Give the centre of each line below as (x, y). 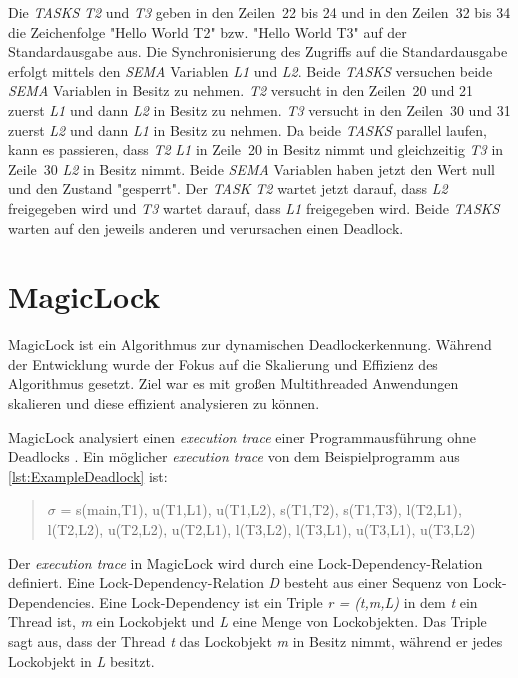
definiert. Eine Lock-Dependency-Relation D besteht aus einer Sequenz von (238, 582)
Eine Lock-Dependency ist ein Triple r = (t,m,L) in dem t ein (288, 601)
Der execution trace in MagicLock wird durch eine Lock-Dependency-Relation (245, 562)
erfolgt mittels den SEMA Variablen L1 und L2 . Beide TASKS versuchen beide (250, 70)
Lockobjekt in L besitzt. (81, 660)
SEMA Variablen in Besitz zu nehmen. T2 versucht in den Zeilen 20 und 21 (241, 90)
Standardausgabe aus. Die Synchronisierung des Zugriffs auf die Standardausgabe (258, 51)
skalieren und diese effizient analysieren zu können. (164, 403)
